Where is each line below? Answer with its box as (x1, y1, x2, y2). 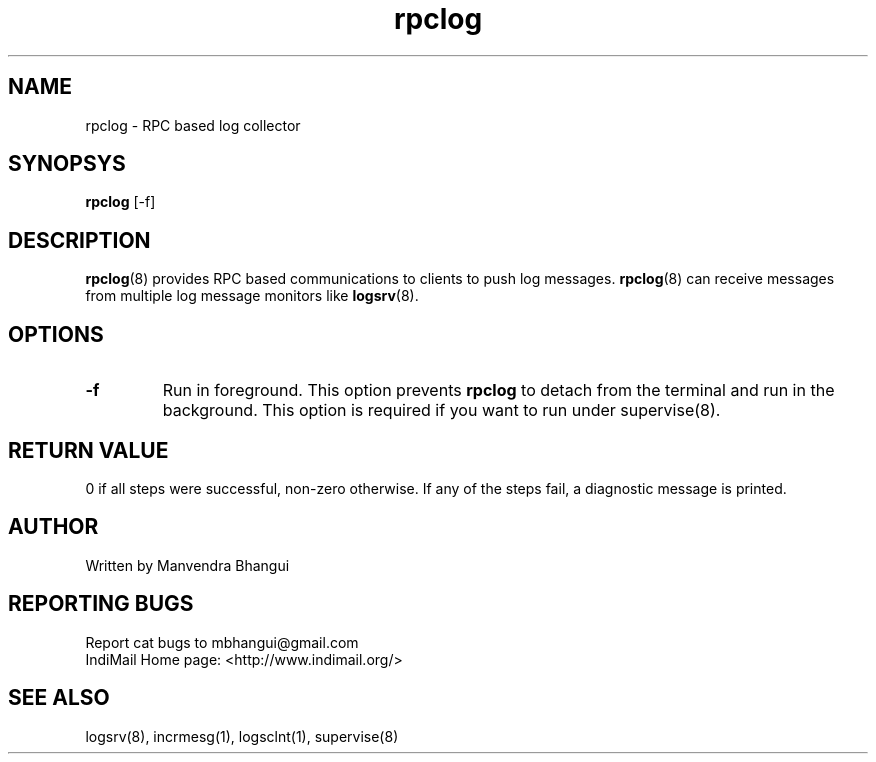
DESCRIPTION (8, 227, 151, 253)
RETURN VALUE (8, 437, 169, 463)
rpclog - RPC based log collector (85, 116, 301, 134)
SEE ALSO (8, 685, 110, 711)
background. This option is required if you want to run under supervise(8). (162, 400, 721, 421)
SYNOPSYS (8, 151, 126, 177)
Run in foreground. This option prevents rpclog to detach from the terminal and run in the (162, 380, 835, 401)
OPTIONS (8, 321, 104, 347)
